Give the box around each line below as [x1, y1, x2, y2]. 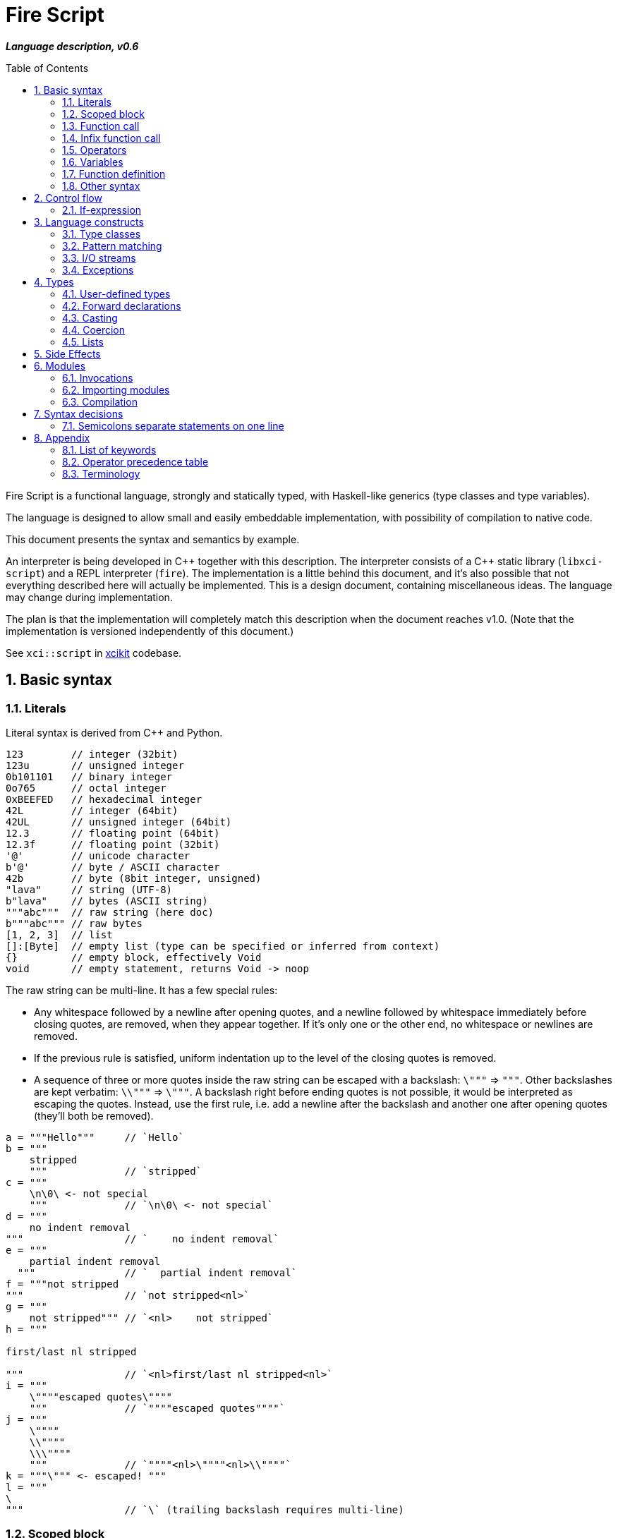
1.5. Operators [62, 143, 127, 156]
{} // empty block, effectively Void [6, 951, 262, 963]
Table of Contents [6, 61, 89, 74]
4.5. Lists [62, 335, 104, 348]
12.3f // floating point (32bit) [6, 838, 220, 850]
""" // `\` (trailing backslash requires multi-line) [6, 1503, 404, 1515]
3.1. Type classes [62, 227, 141, 240]
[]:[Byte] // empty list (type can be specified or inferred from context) [6, 940, 440, 952]
